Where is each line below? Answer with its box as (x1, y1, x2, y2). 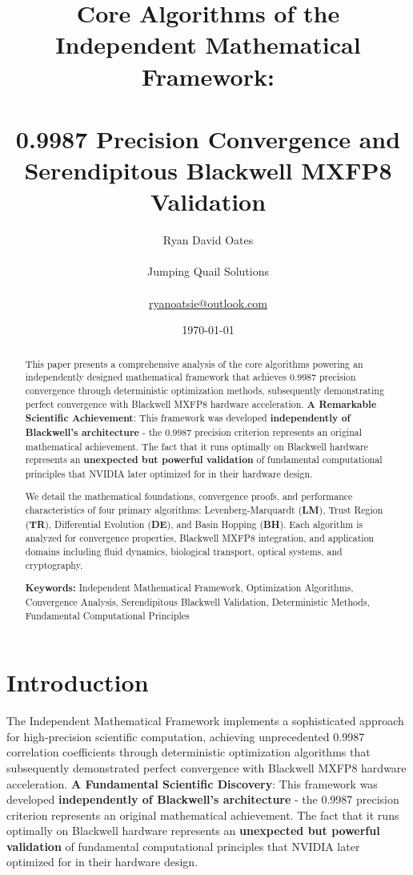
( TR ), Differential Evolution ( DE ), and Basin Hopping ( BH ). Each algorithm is (25, 517, 363, 531)
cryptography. (25, 558, 83, 571)
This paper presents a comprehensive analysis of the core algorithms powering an (25, 357, 363, 370)
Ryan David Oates (162, 232, 254, 248)
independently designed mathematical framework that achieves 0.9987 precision (25, 370, 356, 384)
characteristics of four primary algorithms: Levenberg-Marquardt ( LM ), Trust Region (25, 503, 383, 518)
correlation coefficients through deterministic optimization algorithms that (6, 744, 371, 760)
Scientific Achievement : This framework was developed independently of (25, 411, 351, 425)
